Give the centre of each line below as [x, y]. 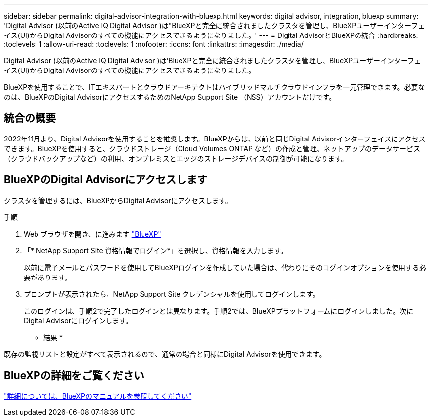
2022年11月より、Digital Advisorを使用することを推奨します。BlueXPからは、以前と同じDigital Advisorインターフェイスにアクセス [215, 139]
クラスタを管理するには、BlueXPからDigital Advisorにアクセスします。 [118, 200]
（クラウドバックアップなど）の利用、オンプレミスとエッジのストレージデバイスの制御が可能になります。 [176, 158]
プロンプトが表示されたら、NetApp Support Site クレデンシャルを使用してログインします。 [172, 294]
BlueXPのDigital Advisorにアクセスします [106, 180]
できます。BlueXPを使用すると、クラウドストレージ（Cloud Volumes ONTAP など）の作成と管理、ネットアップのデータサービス [212, 148]
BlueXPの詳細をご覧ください [74, 376]
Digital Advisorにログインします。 [78, 320]
